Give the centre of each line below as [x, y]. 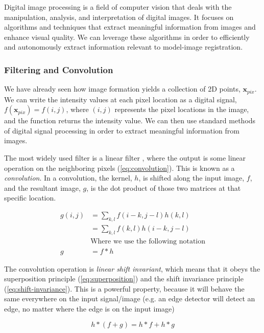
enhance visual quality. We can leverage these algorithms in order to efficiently [127, 37]
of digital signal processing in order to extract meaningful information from [122, 130]
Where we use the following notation [148, 241]
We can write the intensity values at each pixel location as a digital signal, [121, 99]
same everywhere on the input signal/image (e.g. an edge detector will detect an [130, 298]
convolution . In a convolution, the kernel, [68, 178]
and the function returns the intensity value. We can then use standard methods [130, 120]
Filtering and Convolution [59, 69]
